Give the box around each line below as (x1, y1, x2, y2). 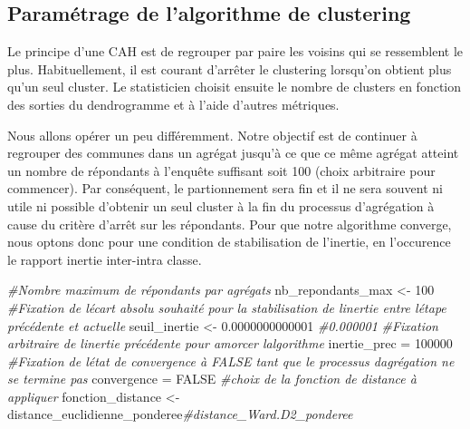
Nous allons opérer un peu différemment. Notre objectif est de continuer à (7, 125, 417, 144)
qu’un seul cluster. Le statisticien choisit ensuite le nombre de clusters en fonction (7, 77, 462, 96)
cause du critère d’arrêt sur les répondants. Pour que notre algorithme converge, (7, 214, 452, 233)
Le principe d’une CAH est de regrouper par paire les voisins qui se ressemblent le (7, 42, 464, 61)
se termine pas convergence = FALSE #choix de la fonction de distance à (7, 369, 417, 388)
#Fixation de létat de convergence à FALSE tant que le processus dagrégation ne (7, 351, 455, 370)
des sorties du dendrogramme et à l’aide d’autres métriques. (7, 94, 340, 113)
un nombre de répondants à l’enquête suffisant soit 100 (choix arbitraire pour (7, 161, 436, 180)
